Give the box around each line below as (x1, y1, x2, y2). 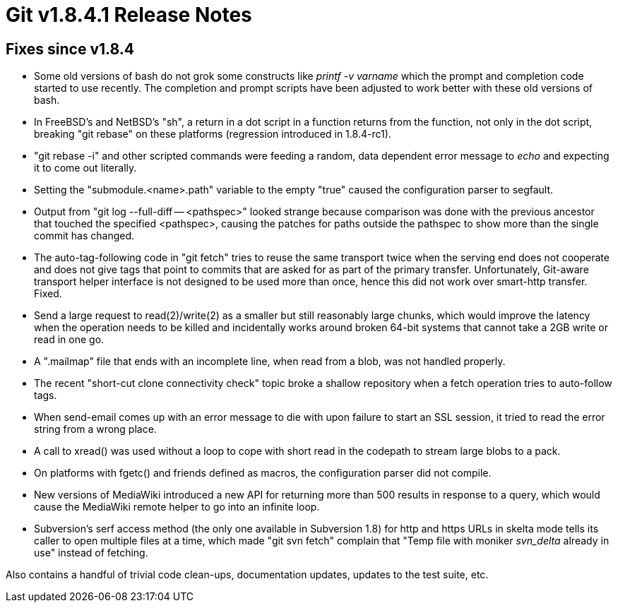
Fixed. (34, 287, 62, 300)
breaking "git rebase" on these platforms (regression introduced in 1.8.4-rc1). (34, 128, 391, 141)
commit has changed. (34, 230, 135, 242)
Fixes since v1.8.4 (6, 40, 134, 58)
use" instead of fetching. (34, 547, 148, 559)
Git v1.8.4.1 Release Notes (6, 3, 252, 27)
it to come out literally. (34, 162, 137, 174)
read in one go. (34, 333, 105, 346)
